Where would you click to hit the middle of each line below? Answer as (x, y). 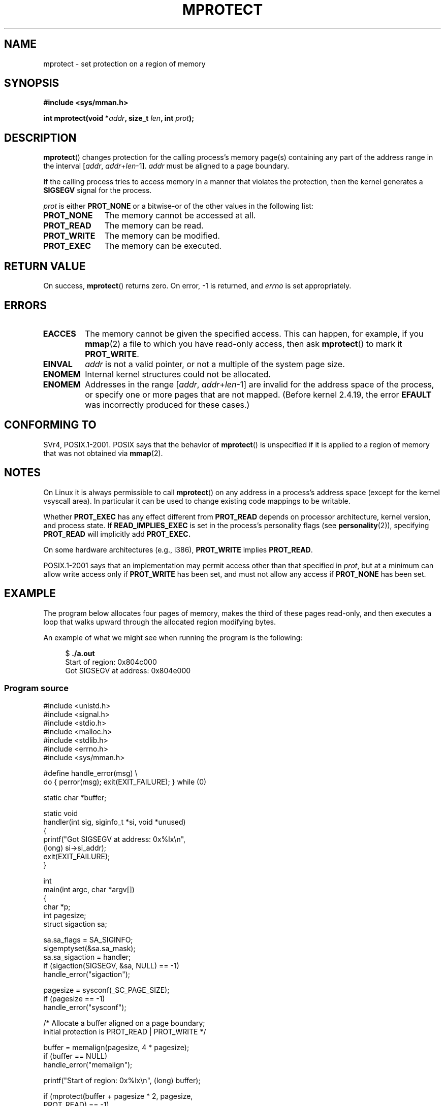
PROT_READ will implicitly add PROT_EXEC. (117, 534)
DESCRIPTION (40, 138)
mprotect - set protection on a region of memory (124, 63)
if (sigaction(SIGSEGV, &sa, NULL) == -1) (111, 966)
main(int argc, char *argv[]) (89, 890)
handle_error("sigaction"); (87, 974)
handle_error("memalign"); (88, 1065)
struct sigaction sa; (75, 924)
